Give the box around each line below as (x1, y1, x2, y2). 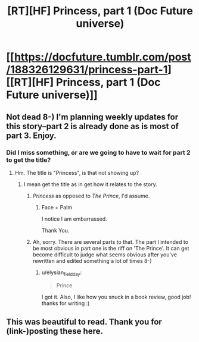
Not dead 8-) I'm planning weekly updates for (6, 112, 179, 122)
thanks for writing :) (41, 299, 90, 307)
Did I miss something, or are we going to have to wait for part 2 (6, 148, 191, 156)
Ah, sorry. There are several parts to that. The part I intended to (32, 238, 189, 245)
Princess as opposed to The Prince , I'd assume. (32, 192, 150, 199)
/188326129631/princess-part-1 (6, 63, 168, 77)
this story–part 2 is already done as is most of (6, 121, 179, 131)
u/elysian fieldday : (41, 269, 82, 277)
